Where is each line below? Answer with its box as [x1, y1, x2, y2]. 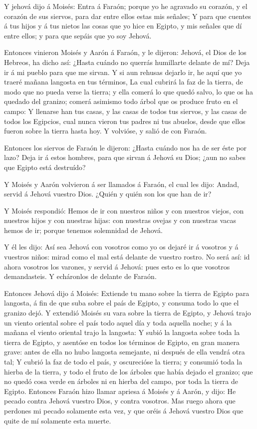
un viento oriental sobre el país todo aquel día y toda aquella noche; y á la [4, 317, 232, 327]
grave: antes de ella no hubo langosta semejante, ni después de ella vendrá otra [4, 346, 245, 357]
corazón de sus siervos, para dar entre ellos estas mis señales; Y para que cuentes [4, 10, 251, 21]
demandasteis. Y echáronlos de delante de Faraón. [4, 271, 157, 281]
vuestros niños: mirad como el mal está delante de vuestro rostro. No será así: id [4, 251, 250, 262]
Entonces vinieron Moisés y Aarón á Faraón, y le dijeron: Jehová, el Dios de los [4, 47, 247, 57]
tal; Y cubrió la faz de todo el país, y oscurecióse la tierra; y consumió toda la [4, 356, 243, 366]
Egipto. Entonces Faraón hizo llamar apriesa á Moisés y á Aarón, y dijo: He [4, 385, 236, 396]
